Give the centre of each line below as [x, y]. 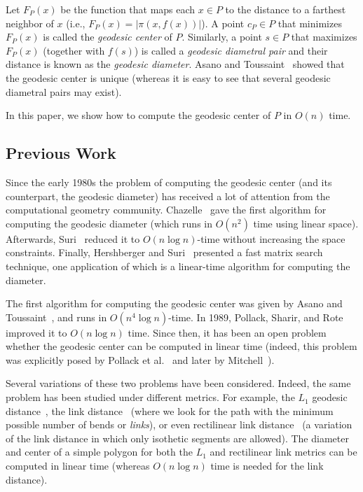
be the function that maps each [128, 9]
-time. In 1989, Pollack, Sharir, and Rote [256, 317]
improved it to [36, 332]
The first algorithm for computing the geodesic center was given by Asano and [174, 303]
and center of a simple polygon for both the [99, 452]
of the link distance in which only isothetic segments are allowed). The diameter [177, 438]
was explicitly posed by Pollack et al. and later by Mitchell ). [140, 359]
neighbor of [30, 23]
